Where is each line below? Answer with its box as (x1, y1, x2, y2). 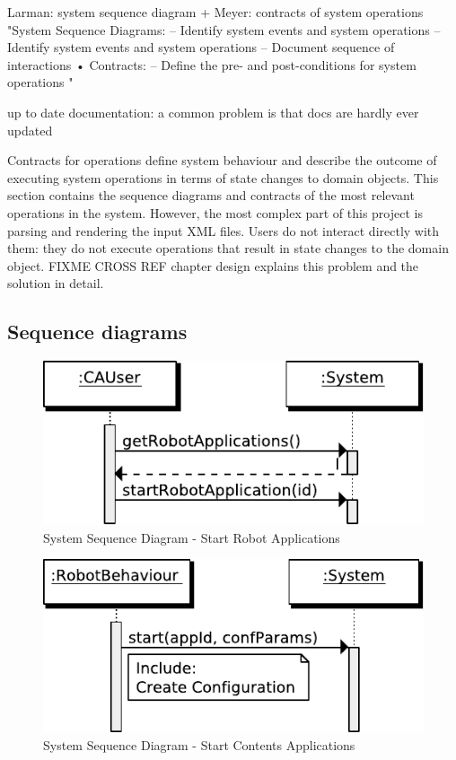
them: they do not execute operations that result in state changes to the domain (7, 239, 449, 258)
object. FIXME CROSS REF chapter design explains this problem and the (7, 256, 419, 275)
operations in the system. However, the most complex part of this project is (7, 203, 423, 222)
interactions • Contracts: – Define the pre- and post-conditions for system (7, 55, 417, 74)
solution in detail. (7, 274, 104, 293)
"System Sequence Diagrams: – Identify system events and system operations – (7, 20, 441, 39)
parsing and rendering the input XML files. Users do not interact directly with (7, 221, 440, 240)
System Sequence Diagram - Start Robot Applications (43, 528, 340, 546)
